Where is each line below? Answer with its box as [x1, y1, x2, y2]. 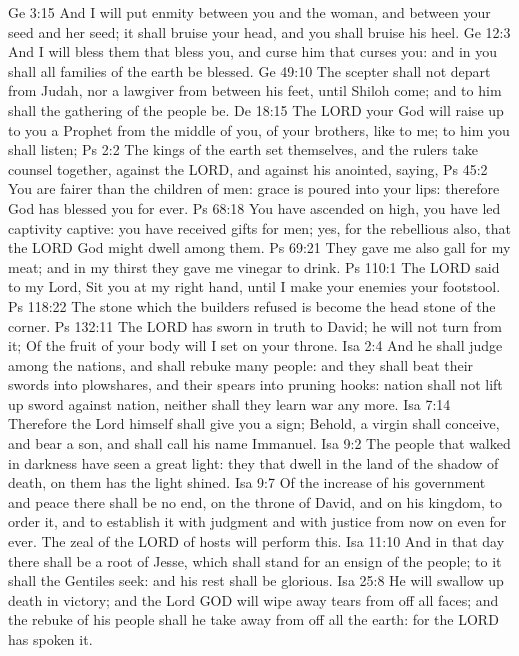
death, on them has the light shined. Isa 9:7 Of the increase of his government [8, 472, 486, 493]
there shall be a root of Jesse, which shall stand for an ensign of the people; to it [8, 550, 502, 571]
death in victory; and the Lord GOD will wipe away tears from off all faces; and [8, 589, 499, 610]
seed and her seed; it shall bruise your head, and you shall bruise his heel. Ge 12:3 [8, 21, 511, 42]
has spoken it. [8, 629, 93, 649]
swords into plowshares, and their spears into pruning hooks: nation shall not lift [8, 374, 503, 395]
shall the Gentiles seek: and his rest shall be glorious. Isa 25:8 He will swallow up [8, 570, 504, 591]
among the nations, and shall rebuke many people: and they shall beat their [8, 354, 474, 375]
